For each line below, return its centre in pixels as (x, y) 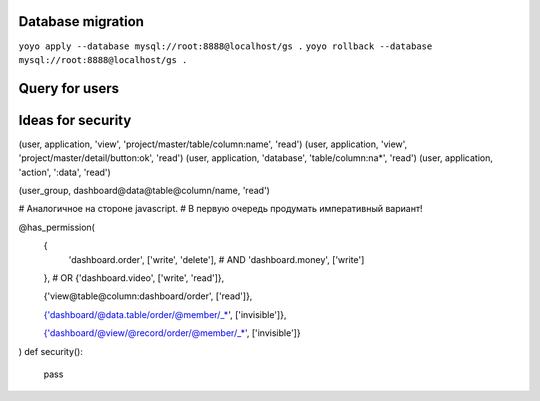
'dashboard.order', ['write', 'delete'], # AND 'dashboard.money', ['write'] (216, 259)
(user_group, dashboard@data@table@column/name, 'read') (144, 190)
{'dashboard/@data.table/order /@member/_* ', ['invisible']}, (165, 314)
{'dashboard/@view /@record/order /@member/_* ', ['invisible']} (172, 333)
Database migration (81, 21)
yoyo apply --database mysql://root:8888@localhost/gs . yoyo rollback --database (225, 46)
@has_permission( (56, 227)
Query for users (69, 88)
